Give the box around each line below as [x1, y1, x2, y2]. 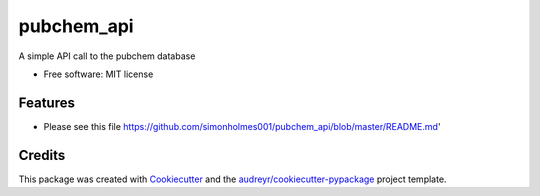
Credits [18, 146, 66, 164]
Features [18, 94, 75, 111]
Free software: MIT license [43, 68, 154, 80]
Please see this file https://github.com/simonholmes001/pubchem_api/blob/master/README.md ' [43, 120, 441, 132]
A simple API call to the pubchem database [18, 50, 196, 62]
